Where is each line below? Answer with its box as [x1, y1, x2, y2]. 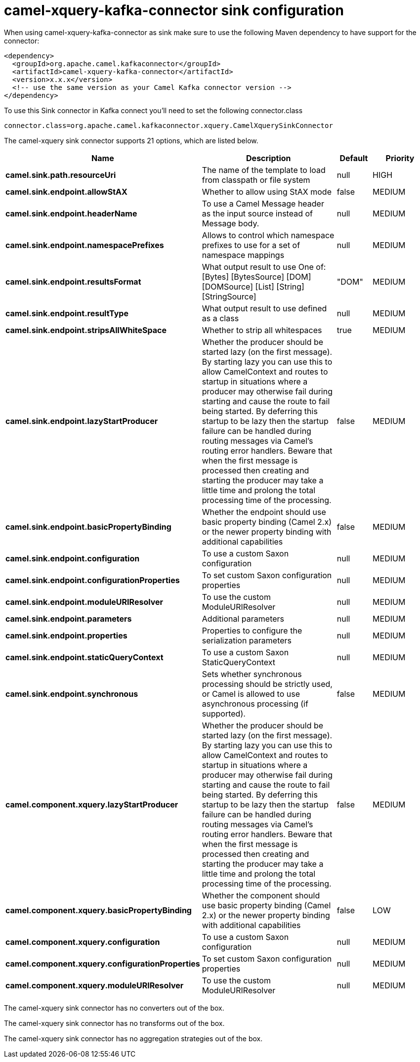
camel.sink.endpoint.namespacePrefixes [5, 240, 164, 250]
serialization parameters [202, 635, 292, 645]
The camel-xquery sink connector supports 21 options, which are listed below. [4, 136, 258, 145]
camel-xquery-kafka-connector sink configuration [4, 2, 344, 19]
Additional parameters [202, 613, 284, 624]
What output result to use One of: [202, 261, 326, 272]
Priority [385, 153, 415, 163]
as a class [202, 313, 239, 323]
